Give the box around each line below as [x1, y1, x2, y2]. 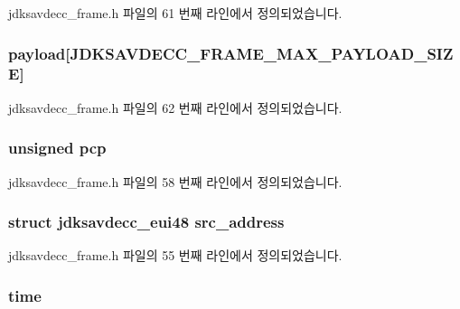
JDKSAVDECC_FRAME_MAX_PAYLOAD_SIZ [70, 42, 454, 64]
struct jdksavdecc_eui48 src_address [8, 211, 285, 233]
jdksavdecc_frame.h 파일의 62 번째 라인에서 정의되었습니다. [8, 98, 343, 117]
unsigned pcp [8, 136, 107, 159]
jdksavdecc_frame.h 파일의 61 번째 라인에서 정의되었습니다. [8, 4, 343, 22]
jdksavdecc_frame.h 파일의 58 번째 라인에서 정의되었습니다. [8, 172, 343, 191]
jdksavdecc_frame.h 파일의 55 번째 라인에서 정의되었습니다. [8, 246, 343, 265]
